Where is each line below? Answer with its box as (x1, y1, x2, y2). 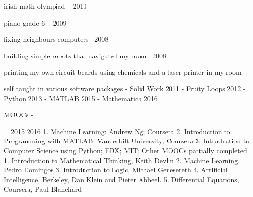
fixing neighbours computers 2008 (4, 34, 109, 44)
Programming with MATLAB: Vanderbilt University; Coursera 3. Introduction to (4, 136, 250, 146)
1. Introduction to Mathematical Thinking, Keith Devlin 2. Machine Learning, (4, 155, 240, 165)
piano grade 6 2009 (4, 17, 67, 28)
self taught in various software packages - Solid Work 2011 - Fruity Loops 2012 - (4, 83, 246, 93)
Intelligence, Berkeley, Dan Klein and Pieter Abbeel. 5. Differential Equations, (4, 174, 239, 184)
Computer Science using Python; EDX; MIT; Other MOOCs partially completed (4, 145, 247, 155)
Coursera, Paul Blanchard (4, 184, 82, 194)
